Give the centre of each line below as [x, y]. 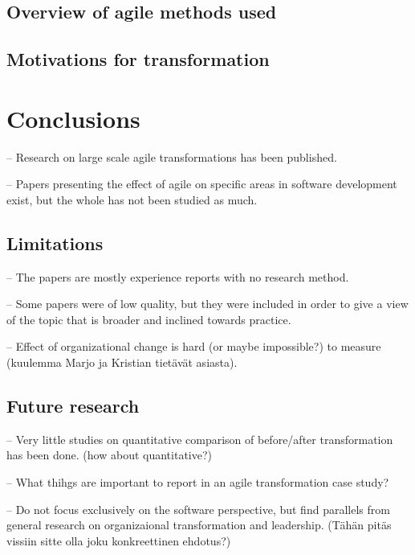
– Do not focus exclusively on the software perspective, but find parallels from [198, 509]
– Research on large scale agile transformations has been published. [172, 156]
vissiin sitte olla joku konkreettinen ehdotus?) [119, 540]
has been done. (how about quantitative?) [109, 455]
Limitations [55, 243]
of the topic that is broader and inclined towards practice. [149, 319]
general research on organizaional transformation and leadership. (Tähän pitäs [199, 525]
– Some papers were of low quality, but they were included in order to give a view [207, 304]
